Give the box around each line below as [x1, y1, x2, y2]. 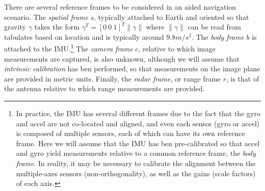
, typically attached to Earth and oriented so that [94, 11, 249, 22]
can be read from [188, 21, 241, 32]
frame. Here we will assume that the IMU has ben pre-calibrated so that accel [16, 138, 260, 148]
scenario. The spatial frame [4, 11, 88, 22]
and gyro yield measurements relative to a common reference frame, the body [16, 148, 256, 158]
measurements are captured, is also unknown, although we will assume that [4, 53, 240, 64]
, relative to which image [138, 43, 216, 54]
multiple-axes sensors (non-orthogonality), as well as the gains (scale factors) [16, 168, 256, 178]
